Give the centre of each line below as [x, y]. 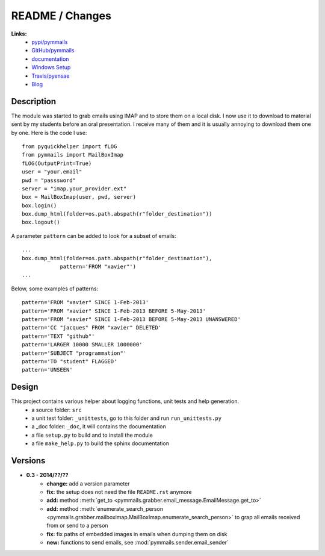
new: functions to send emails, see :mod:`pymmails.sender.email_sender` [138, 543]
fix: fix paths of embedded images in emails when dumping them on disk [137, 534]
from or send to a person [77, 526]
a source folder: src [57, 410]
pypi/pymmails [50, 42]
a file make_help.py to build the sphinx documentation [101, 443]
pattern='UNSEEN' [47, 370]
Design [25, 387]
